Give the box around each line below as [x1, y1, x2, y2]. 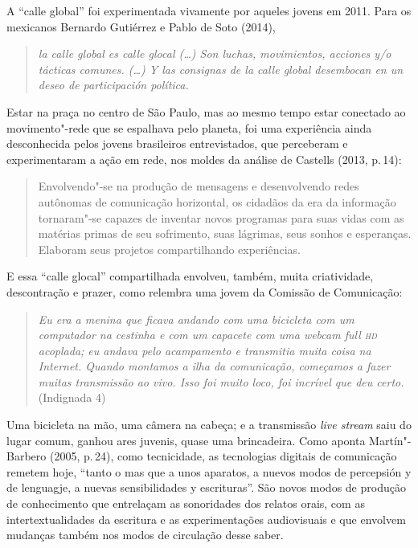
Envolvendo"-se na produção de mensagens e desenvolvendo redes [38, 178, 359, 194]
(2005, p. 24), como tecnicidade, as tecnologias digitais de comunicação [49, 448, 397, 464]
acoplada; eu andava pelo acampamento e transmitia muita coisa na [38, 341, 371, 358]
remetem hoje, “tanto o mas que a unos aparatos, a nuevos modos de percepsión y [6, 463, 412, 480]
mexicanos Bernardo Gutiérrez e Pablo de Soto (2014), [6, 18, 276, 35]
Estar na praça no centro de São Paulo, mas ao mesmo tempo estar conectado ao [6, 103, 406, 120]
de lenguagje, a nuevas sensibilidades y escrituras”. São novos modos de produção [6, 479, 406, 496]
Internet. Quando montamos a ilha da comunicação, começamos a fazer [38, 358, 391, 374]
